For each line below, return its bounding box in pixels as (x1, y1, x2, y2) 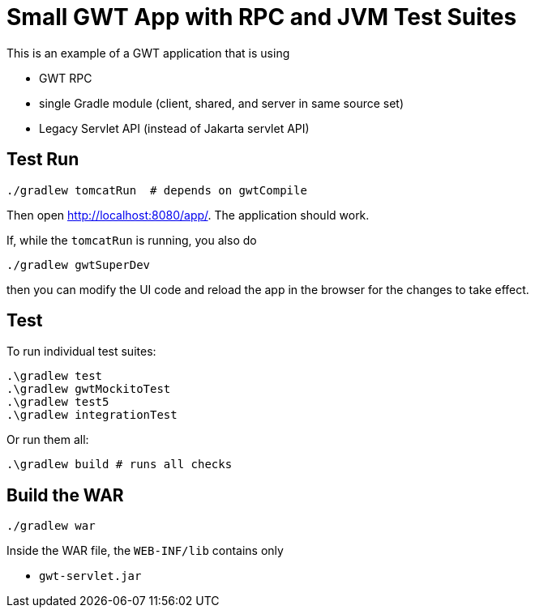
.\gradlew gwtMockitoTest (6, 382, 171, 396)
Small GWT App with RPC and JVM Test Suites (6, 3, 517, 31)
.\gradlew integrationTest (6, 408, 178, 422)
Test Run (6, 149, 79, 170)
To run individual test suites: (6, 344, 156, 359)
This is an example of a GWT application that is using (6, 45, 290, 60)
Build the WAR (6, 484, 124, 505)
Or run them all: (6, 433, 89, 447)
